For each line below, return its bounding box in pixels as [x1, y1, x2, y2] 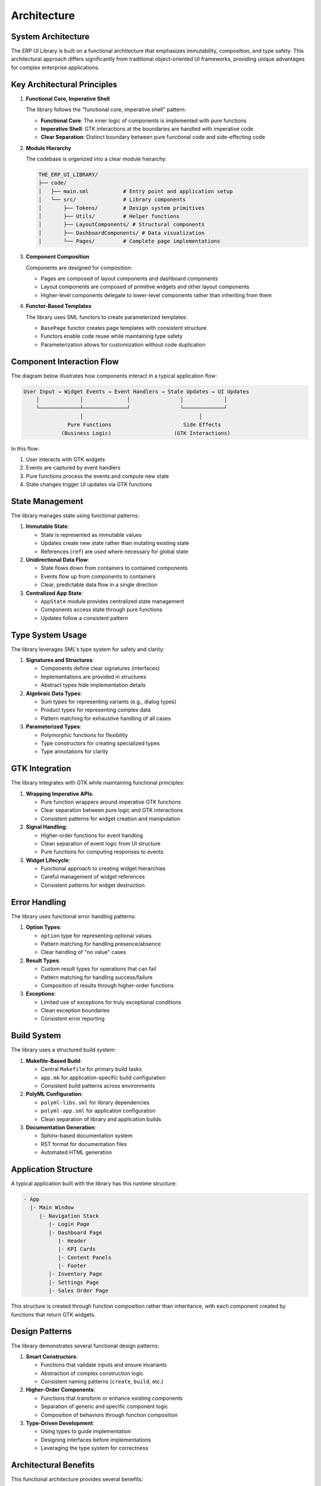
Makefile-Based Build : [26, 1057, 82, 1064]
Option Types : [26, 924, 62, 931]
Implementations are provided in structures [40, 673, 147, 680]
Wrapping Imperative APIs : [26, 790, 94, 797]
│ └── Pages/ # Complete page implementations [38, 238, 221, 245]
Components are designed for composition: [26, 264, 133, 271]
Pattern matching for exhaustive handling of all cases [40, 714, 171, 722]
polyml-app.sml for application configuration [40, 1107, 156, 1114]
